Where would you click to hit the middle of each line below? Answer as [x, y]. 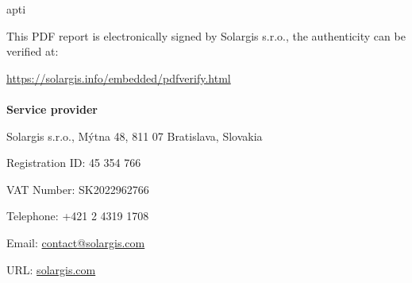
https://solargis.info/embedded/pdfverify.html [119, 78]
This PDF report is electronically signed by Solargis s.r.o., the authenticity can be [206, 35]
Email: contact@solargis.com [76, 242]
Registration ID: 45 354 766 [74, 163]
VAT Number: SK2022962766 [78, 189]
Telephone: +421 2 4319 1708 [78, 216]
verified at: [33, 51]
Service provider [52, 109]
